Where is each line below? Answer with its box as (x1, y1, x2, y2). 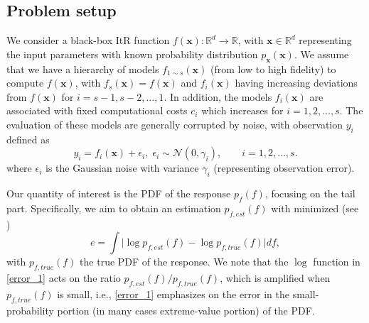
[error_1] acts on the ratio (6, 270, 121, 285)
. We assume (294, 46, 349, 61)
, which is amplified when (220, 270, 331, 285)
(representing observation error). (213, 160, 355, 175)
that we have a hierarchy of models (6, 61, 159, 76)
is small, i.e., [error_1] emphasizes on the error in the (57, 286, 290, 301)
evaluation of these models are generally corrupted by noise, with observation (6, 116, 343, 131)
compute (6, 75, 44, 90)
